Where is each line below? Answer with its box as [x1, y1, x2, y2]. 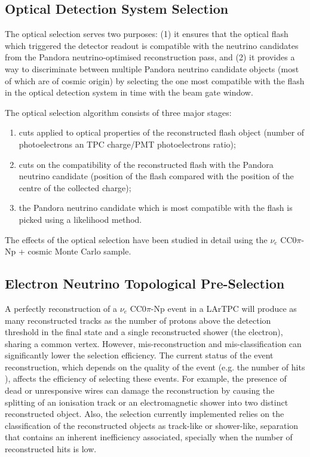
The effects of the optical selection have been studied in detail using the [5, 233, 268, 246]
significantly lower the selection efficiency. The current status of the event [5, 349, 274, 361]
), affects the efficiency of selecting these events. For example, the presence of [5, 372, 287, 385]
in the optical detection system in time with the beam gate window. [5, 86, 253, 99]
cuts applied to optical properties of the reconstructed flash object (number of [19, 126, 305, 139]
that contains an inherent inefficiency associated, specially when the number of [5, 431, 293, 443]
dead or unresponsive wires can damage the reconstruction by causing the [5, 384, 275, 397]
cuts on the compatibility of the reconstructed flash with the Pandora [19, 158, 274, 170]
